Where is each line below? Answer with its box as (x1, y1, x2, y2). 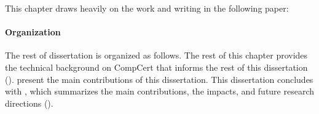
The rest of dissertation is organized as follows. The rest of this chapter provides (5, 49, 308, 62)
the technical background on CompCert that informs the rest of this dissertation (5, 60, 308, 73)
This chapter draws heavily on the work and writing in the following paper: (5, 2, 289, 14)
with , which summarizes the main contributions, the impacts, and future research (5, 85, 315, 98)
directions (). (5, 96, 53, 109)
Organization (5, 26, 61, 38)
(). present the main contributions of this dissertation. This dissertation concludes (5, 73, 313, 85)
